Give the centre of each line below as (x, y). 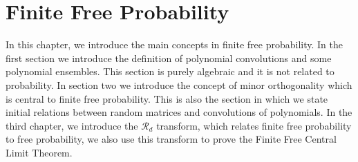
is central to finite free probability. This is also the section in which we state (167, 98)
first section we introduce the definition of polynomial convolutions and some (169, 58)
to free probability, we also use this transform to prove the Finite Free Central (171, 139)
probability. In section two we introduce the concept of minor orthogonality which (179, 84)
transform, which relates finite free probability (254, 125)
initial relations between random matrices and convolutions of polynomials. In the (179, 112)
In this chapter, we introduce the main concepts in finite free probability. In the (174, 44)
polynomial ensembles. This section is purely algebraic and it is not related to (170, 71)
